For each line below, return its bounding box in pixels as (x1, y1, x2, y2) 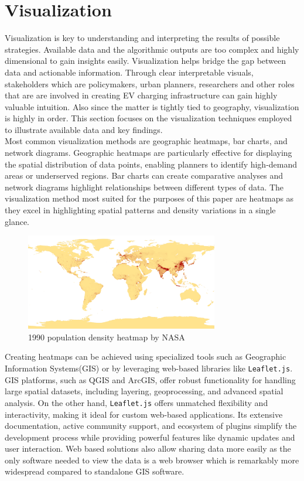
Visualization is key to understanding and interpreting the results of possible (5, 32, 280, 44)
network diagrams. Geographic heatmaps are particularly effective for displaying (5, 146, 292, 159)
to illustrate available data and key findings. (5, 123, 163, 135)
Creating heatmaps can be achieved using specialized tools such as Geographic (5, 350, 286, 363)
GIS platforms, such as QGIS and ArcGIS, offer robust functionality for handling (5, 373, 296, 386)
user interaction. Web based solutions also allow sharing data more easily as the (5, 442, 291, 455)
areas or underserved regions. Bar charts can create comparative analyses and (5, 169, 283, 182)
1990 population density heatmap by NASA (28, 330, 185, 343)
